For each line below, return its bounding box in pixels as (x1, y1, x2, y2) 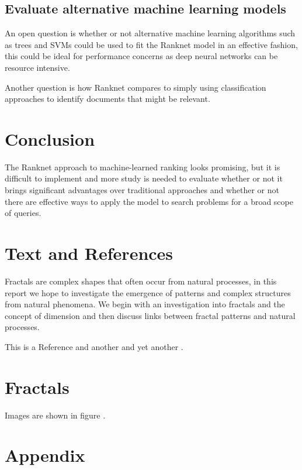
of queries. (5, 207, 41, 219)
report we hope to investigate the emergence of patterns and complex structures (5, 286, 291, 299)
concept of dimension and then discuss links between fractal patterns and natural (5, 309, 296, 321)
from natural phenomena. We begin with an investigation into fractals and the (5, 298, 285, 310)
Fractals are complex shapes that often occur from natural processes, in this (5, 275, 277, 287)
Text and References (5, 241, 173, 265)
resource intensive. (5, 61, 70, 73)
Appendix (5, 443, 85, 467)
